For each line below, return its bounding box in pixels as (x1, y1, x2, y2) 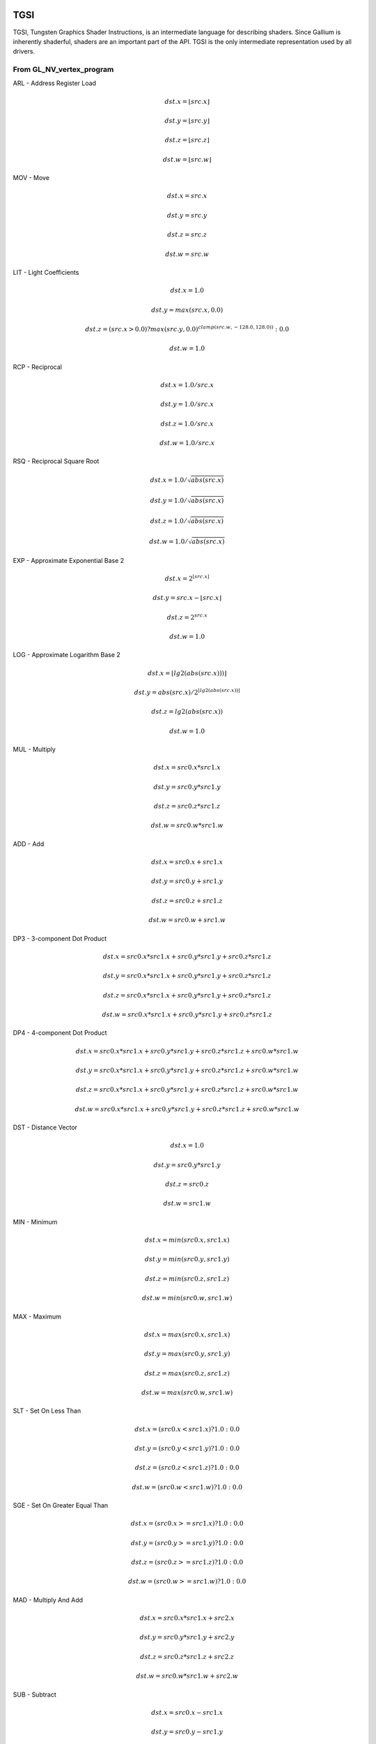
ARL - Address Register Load (13, 79, 97, 87)
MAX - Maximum (13, 1312, 62, 1321)
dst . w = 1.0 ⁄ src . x (159, 439, 215, 447)
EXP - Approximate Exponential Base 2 (13, 556, 125, 564)
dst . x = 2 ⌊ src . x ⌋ (164, 573, 210, 582)
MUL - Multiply (13, 745, 56, 753)
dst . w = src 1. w (163, 1200, 212, 1208)
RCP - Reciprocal (13, 363, 63, 371)
